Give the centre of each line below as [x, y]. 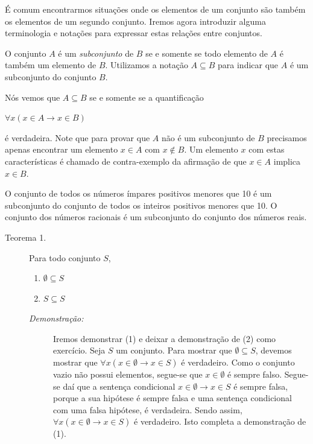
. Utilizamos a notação [147, 65]
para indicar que [248, 65]
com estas [267, 149]
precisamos [287, 137]
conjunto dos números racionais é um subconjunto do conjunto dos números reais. [156, 217]
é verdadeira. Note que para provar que [77, 137]
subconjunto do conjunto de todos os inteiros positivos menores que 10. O [141, 205]
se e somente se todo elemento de [207, 53]
